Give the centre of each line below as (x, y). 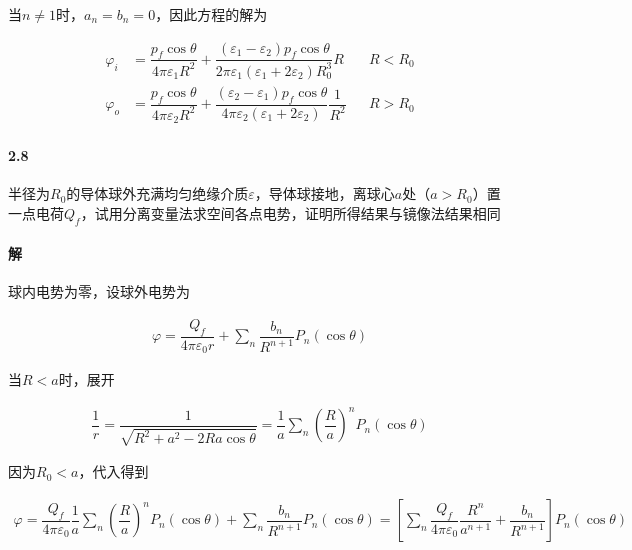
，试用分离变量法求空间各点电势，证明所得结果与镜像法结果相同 (290, 212)
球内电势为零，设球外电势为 (99, 291)
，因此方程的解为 (211, 14)
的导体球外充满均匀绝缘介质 (157, 193)
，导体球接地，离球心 (324, 193)
